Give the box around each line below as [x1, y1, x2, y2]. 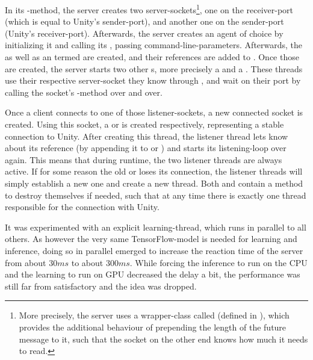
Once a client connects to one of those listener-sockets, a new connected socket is [5, 106, 303, 119]
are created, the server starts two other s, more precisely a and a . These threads [5, 62, 303, 75]
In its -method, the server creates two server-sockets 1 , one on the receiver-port [5, 2, 294, 16]
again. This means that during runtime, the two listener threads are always [5, 153, 282, 166]
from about [5, 256, 46, 268]
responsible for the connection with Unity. [5, 200, 160, 213]
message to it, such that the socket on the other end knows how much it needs [19, 332, 308, 345]
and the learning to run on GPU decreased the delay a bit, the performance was [5, 268, 300, 281]
